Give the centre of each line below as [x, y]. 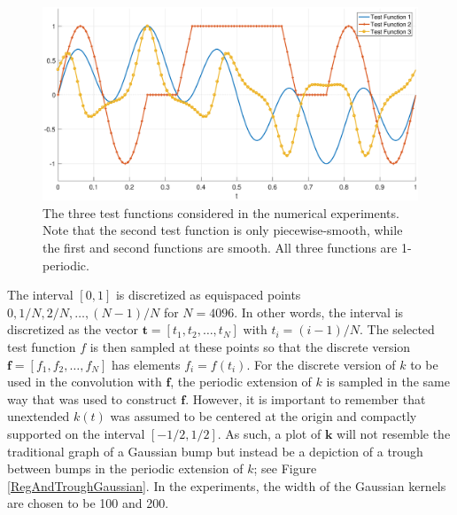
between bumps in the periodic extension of [125, 468]
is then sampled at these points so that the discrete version [250, 346]
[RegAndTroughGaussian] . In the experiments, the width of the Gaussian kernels [227, 485]
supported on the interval [76, 433]
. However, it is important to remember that [306, 398]
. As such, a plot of [269, 433]
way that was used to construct [92, 398]
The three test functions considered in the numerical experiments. [221, 212]
